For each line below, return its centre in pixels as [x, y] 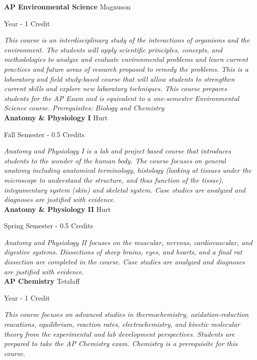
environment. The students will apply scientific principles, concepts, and [113, 49]
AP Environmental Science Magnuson [67, 6]
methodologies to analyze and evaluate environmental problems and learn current [126, 59]
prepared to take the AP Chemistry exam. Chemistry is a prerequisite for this [121, 343]
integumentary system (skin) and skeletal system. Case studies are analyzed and [125, 189]
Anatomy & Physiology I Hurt [56, 117]
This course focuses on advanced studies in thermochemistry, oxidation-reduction [126, 314]
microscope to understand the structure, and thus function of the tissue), [114, 180]
